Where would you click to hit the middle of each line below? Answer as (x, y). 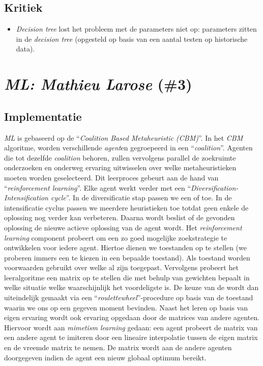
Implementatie (43, 116)
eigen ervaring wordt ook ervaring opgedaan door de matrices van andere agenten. (132, 317)
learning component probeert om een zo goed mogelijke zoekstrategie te (116, 237)
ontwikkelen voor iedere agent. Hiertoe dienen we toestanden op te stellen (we (125, 247)
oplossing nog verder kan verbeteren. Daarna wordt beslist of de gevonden (120, 217)
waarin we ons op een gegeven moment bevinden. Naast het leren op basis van (126, 307)
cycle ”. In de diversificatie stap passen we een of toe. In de (141, 198)
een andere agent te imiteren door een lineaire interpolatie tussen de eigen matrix (131, 337)
